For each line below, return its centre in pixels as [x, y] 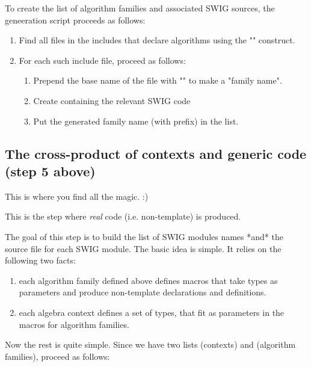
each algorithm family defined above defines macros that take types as [148, 280]
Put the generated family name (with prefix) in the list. [136, 121]
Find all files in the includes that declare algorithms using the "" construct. [157, 40]
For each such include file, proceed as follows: [102, 60]
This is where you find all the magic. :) [77, 196]
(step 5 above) [50, 171]
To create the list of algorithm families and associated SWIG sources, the [140, 8]
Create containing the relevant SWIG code [112, 100]
